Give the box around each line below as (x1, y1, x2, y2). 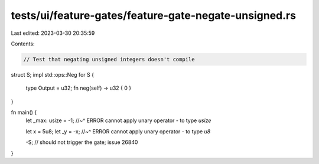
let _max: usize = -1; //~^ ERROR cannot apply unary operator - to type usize (25, 117, 211, 124)
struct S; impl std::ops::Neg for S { (11, 71, 95, 78)
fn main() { (11, 109, 37, 116)
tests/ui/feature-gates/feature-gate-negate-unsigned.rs (11, 9, 297, 22)
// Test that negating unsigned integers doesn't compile (23, 56, 195, 63)
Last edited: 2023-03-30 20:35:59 (11, 29, 95, 37)
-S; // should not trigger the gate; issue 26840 (25, 139, 138, 146)
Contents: (11, 40, 35, 47)
